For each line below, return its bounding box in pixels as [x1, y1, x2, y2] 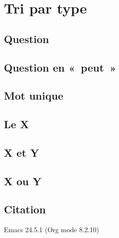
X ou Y [4, 173, 42, 188]
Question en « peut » [4, 59, 117, 74]
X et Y [4, 145, 40, 160]
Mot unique [4, 88, 64, 103]
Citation [4, 202, 46, 217]
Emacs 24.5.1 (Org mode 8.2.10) [4, 224, 99, 235]
